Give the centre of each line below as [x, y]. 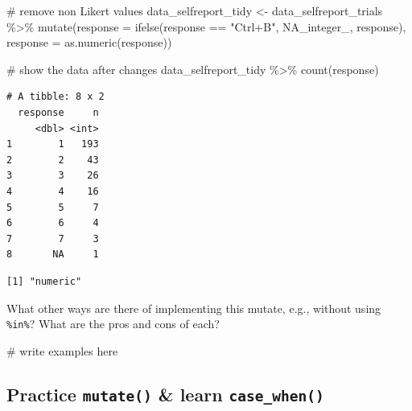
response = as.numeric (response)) [89, 42]
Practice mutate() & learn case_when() [165, 394]
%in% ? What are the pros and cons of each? [113, 324]
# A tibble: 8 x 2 [56, 97]
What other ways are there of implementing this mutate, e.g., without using [194, 308]
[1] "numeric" [44, 281]
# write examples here [62, 350]
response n [58, 112]
